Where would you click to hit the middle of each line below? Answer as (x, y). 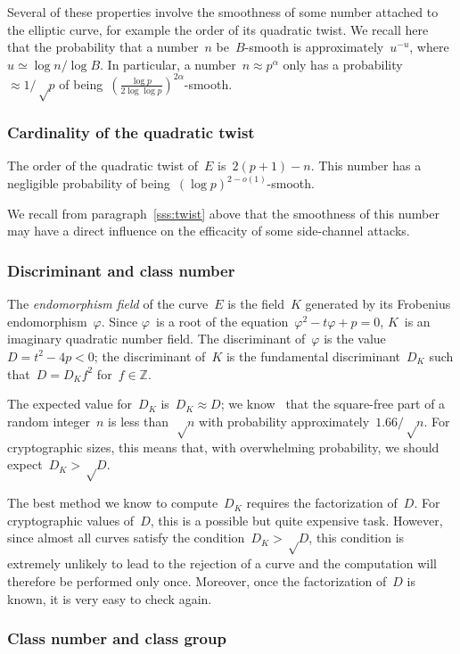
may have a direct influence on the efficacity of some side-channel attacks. (209, 231)
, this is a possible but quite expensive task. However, (296, 520)
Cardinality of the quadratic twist (131, 132)
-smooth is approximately (314, 47)
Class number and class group (117, 638)
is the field (256, 304)
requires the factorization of (322, 503)
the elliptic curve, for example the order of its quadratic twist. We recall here (218, 29)
